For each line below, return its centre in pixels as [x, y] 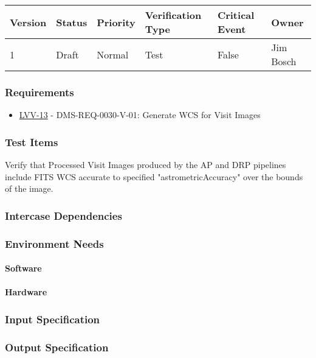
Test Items [32, 142]
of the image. [29, 188]
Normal [113, 54]
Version [28, 22]
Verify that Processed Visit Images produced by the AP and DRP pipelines [146, 165]
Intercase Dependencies [64, 215]
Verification [173, 15]
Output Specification [57, 347]
